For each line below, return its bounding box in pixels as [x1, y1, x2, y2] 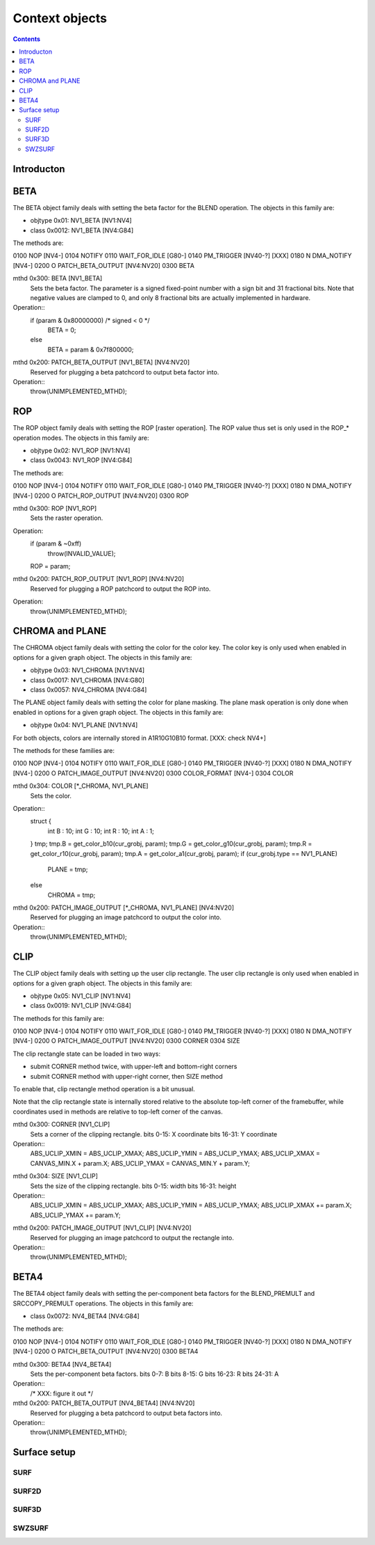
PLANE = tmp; [47, 865, 88, 873]
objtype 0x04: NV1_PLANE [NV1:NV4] [30, 721, 138, 729]
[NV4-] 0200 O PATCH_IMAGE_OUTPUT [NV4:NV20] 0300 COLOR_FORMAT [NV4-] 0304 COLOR [12, 769, 294, 777]
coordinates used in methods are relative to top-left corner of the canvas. [12, 1107, 224, 1116]
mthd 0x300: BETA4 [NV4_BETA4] [12, 1360, 112, 1368]
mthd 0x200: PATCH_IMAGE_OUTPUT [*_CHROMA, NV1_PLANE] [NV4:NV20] [12, 903, 235, 912]
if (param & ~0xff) [30, 539, 82, 548]
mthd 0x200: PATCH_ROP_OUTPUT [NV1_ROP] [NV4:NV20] [12, 575, 184, 583]
